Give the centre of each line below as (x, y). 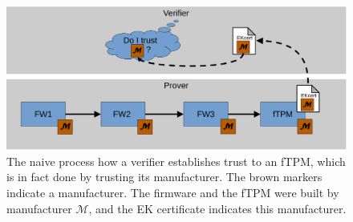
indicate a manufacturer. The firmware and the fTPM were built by (173, 193)
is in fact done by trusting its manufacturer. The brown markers (164, 177)
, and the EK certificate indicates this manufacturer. (217, 208)
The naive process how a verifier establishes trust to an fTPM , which (176, 161)
